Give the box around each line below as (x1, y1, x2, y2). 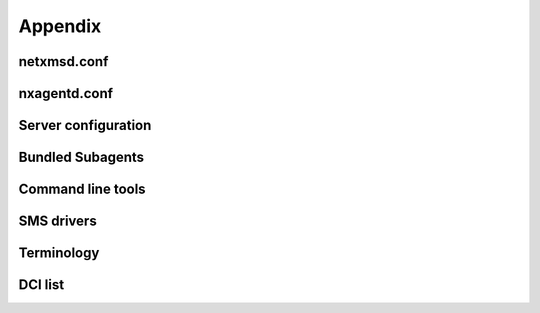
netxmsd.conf (18, 53, 109, 70)
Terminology (18, 245, 100, 262)
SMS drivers (18, 213, 97, 230)
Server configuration (18, 117, 152, 134)
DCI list (18, 276, 65, 294)
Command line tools (18, 181, 146, 198)
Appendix (18, 15, 102, 37)
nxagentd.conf (18, 85, 114, 102)
